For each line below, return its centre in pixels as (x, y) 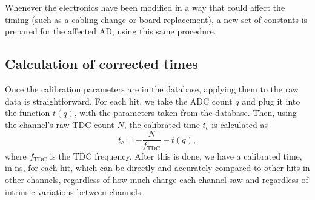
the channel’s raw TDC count (60, 124)
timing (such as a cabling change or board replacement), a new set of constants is (156, 19)
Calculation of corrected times (101, 64)
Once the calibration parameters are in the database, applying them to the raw (152, 89)
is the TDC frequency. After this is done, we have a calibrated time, (176, 156)
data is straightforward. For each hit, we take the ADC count (119, 101)
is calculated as (240, 124)
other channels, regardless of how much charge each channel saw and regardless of (157, 180)
